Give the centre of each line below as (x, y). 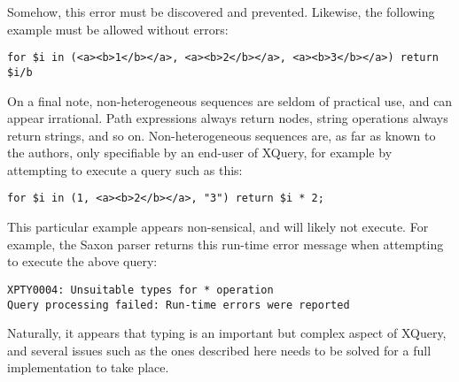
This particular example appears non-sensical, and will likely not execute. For (218, 227)
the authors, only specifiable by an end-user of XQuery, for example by (200, 153)
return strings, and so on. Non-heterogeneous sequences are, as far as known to (222, 135)
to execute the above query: (82, 261)
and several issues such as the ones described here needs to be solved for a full (219, 350)
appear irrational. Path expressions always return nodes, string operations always (228, 118)
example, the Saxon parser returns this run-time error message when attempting (226, 244)
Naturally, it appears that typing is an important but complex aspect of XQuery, (227, 333)
